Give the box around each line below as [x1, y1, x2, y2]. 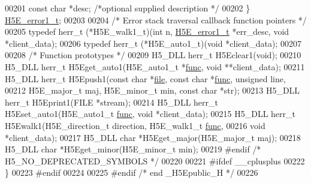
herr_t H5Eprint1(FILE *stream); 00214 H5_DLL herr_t [5, 95, 218, 108]
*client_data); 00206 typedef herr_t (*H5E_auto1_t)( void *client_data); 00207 [5, 37, 302, 49]
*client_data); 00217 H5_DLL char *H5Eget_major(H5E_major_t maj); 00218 [5, 131, 301, 143]
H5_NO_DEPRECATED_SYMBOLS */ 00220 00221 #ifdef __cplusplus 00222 [5, 154, 305, 167]
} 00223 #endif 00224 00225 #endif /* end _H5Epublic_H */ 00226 [5, 166, 258, 179]
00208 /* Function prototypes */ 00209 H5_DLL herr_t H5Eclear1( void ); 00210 [5, 49, 301, 61]
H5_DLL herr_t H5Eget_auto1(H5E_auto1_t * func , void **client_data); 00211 [5, 60, 305, 73]
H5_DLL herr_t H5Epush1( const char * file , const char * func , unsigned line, [5, 72, 286, 85]
